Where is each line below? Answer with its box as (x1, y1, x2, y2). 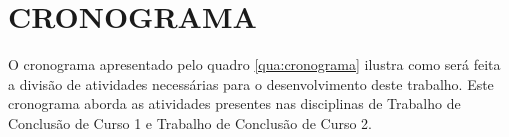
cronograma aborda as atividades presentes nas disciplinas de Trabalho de (8, 93, 461, 114)
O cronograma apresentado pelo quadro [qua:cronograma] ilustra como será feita (8, 54, 501, 75)
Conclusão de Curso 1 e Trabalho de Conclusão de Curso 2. (8, 112, 373, 133)
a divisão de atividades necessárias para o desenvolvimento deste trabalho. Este (8, 73, 494, 94)
